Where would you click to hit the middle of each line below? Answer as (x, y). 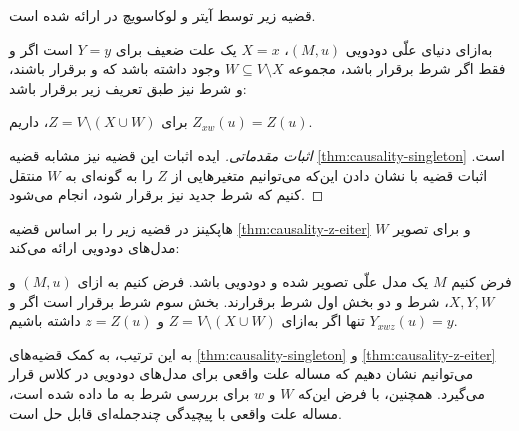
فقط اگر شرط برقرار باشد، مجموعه (397, 68)
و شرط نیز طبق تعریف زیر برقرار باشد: (128, 87)
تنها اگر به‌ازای (323, 320)
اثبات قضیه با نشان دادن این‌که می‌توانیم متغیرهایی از (329, 174)
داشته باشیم (45, 320)
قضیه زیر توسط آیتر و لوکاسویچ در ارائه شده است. (162, 15)
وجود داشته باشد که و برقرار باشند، (115, 68)
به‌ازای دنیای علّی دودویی (419, 48)
